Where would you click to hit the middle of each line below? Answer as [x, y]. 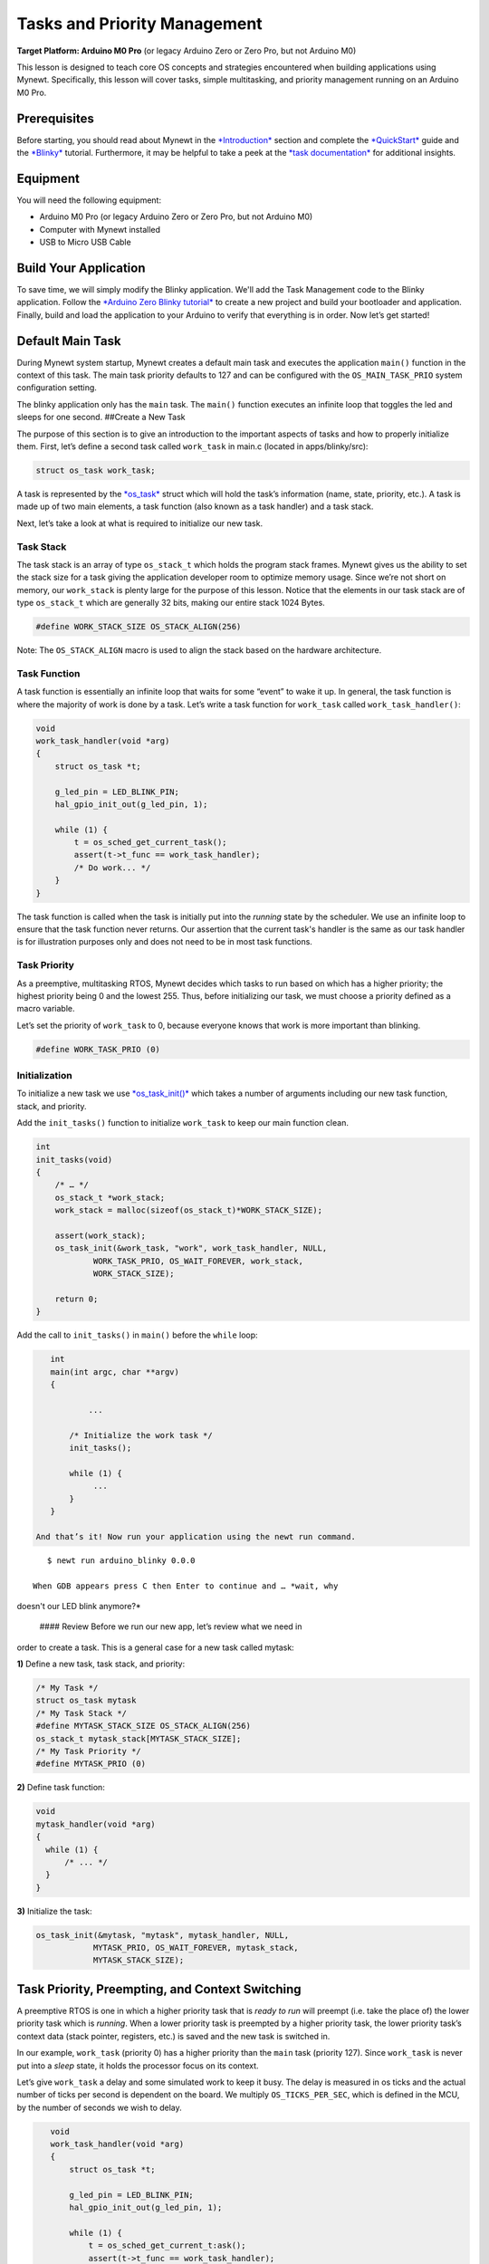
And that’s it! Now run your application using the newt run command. [196, 1536]
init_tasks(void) [74, 1160]
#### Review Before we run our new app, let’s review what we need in [171, 1626]
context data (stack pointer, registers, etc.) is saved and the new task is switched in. [173, 2036]
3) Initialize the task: [54, 1911]
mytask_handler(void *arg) [96, 1824]
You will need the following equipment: [89, 200]
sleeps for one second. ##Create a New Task [101, 417]
